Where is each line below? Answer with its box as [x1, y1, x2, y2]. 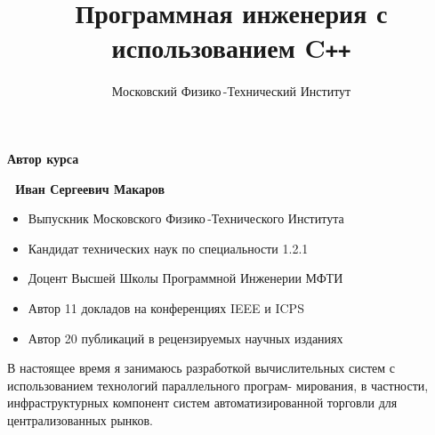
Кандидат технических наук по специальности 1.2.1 [28, 238, 309, 257]
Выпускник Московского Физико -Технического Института [28, 209, 344, 228]
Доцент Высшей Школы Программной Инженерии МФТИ [28, 269, 343, 287]
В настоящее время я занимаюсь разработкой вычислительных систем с [7, 358, 395, 377]
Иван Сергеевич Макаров [15, 179, 165, 197]
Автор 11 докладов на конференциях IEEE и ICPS [28, 299, 304, 317]
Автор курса [7, 149, 79, 168]
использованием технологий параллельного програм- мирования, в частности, [7, 375, 429, 394]
